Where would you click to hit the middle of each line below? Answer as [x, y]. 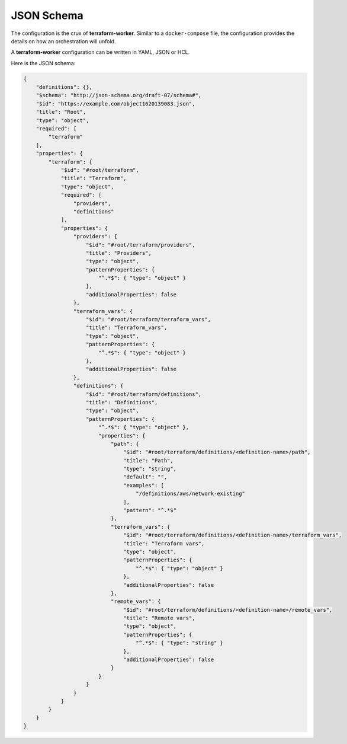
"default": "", [145, 477]
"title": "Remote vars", [159, 618]
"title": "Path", [149, 460]
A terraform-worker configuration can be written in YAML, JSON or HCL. [100, 52]
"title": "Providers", [119, 253]
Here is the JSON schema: [43, 63]
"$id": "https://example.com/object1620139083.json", [115, 103]
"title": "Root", [61, 112]
